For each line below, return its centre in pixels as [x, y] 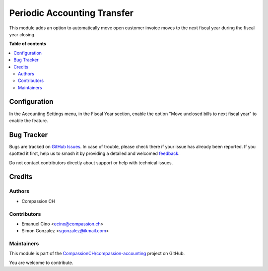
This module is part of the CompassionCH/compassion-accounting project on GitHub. [97, 254]
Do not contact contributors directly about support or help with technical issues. [91, 163]
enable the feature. [29, 120]
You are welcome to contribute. [41, 263]
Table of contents [28, 44]
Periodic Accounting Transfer [71, 13]
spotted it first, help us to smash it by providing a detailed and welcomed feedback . [94, 153]
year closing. [22, 34]
